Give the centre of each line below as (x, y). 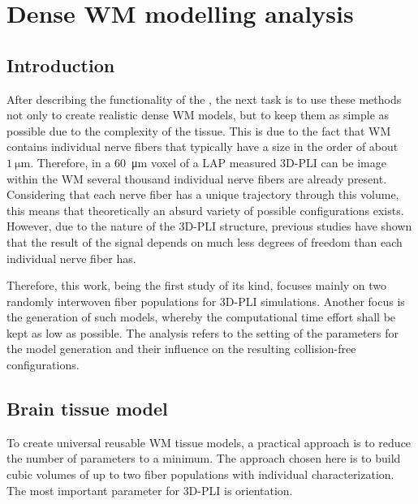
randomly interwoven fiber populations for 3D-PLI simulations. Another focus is (206, 301)
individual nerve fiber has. (71, 258)
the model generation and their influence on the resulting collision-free (181, 349)
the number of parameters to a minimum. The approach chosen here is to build (204, 458)
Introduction (61, 65)
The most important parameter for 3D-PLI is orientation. (150, 490)
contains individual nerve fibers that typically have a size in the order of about (203, 146)
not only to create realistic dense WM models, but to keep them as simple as (198, 115)
